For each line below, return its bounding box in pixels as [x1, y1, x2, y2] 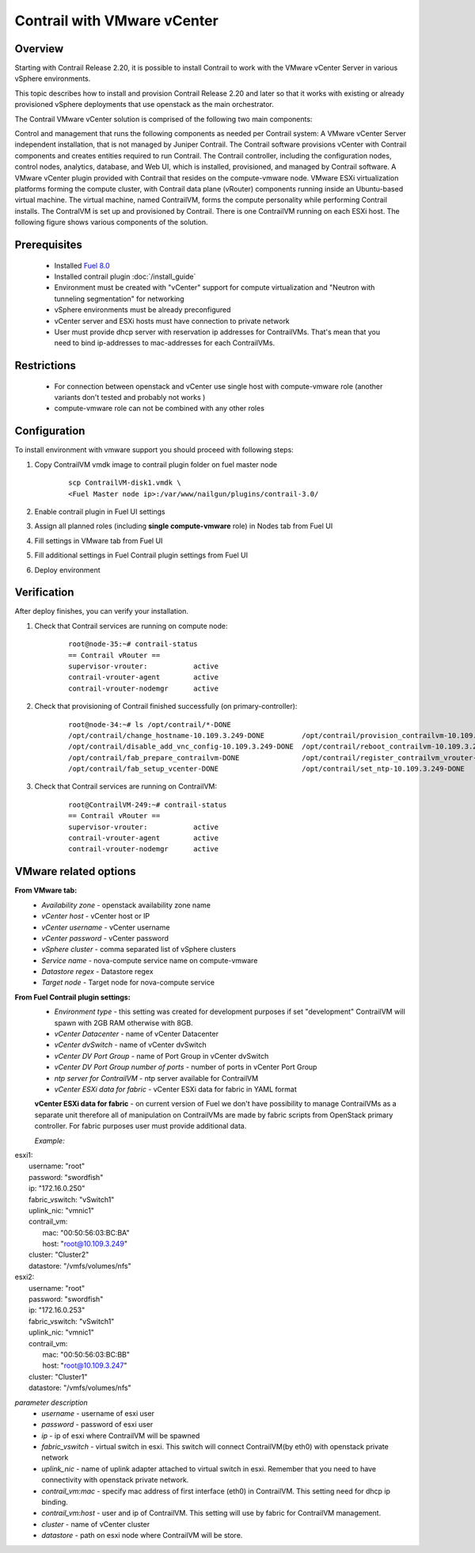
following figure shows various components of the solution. [14, 218, 209, 227]
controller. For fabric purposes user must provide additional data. [34, 1121, 247, 1131]
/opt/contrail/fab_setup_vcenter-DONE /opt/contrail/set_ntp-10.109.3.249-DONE [68, 764, 465, 774]
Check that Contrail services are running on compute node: [34, 621, 228, 630]
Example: [34, 1136, 65, 1145]
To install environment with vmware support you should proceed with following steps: [14, 445, 294, 455]
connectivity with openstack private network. [41, 1475, 189, 1485]
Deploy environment [34, 565, 101, 574]
